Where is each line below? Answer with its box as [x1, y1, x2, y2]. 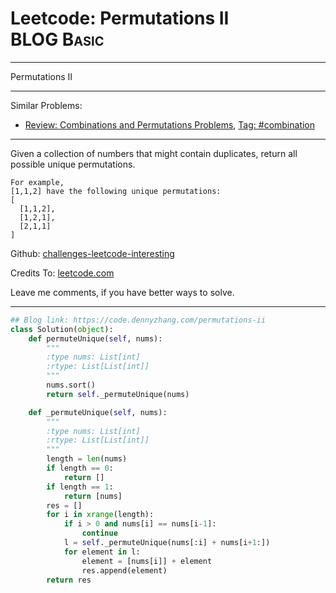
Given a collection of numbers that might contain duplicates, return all [10, 147, 298, 159]
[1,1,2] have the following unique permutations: [10, 186, 222, 196]
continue [81, 528, 118, 539]
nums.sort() [46, 380, 97, 391]
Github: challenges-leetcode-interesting [10, 247, 175, 259]
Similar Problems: [10, 99, 83, 111]
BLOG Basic [10, 28, 105, 51]
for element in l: [63, 547, 141, 557]
